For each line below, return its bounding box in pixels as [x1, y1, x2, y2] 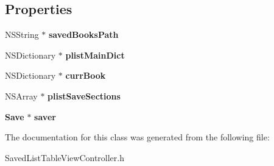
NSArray [5, 89, 38, 102]
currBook [65, 69, 106, 82]
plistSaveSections [47, 89, 121, 102]
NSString [5, 28, 39, 41]
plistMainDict [65, 48, 125, 61]
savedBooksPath [49, 28, 119, 41]
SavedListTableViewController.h [5, 151, 124, 164]
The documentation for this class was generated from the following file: [5, 131, 270, 143]
